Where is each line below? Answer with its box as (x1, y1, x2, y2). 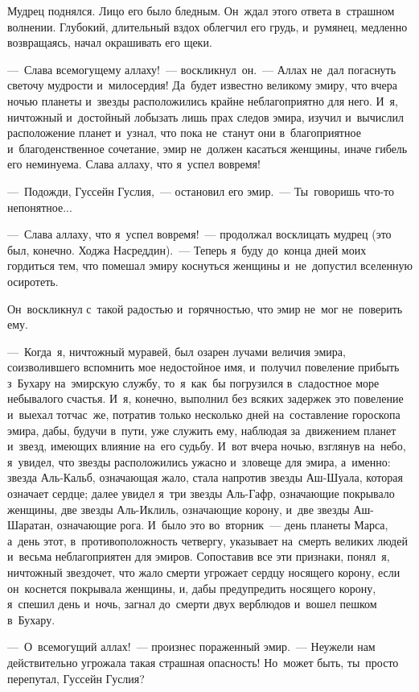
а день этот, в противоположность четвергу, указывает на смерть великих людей (7, 532, 408, 549)
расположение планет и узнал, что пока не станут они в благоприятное (7, 124, 361, 141)
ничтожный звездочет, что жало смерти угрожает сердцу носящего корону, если (7, 564, 401, 580)
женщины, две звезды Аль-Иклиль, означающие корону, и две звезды (7, 500, 350, 517)
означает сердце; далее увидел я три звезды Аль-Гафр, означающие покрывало (7, 485, 395, 502)
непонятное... (7, 198, 72, 215)
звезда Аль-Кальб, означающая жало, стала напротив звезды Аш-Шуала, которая (7, 469, 403, 486)
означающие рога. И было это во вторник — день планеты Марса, (56, 516, 388, 533)
